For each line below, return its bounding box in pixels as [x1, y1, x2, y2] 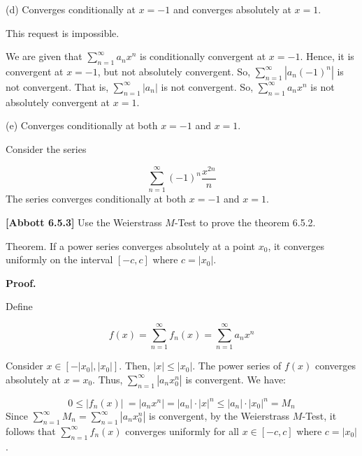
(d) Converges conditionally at [6, 2, 136, 16]
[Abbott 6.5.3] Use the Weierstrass [6, 215, 162, 230]
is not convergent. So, [161, 79, 254, 94]
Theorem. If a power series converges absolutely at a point [6, 238, 256, 253]
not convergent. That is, [6, 79, 109, 94]
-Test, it [302, 409, 337, 423]
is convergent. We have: [185, 372, 286, 386]
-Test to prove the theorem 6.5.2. [174, 215, 316, 230]
